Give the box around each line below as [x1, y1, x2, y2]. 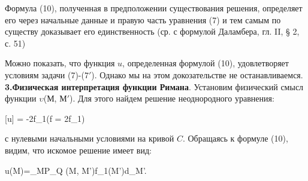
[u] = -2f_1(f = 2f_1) [5, 112, 85, 124]
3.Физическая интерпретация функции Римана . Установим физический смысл [5, 80, 304, 93]
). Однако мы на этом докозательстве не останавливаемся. [91, 68, 303, 81]
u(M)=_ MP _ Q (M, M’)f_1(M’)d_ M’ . [5, 164, 147, 176]
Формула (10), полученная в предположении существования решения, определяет [5, 2, 303, 14]
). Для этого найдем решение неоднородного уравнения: [69, 92, 274, 105]
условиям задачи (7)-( [5, 68, 84, 81]
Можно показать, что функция [5, 57, 115, 69]
